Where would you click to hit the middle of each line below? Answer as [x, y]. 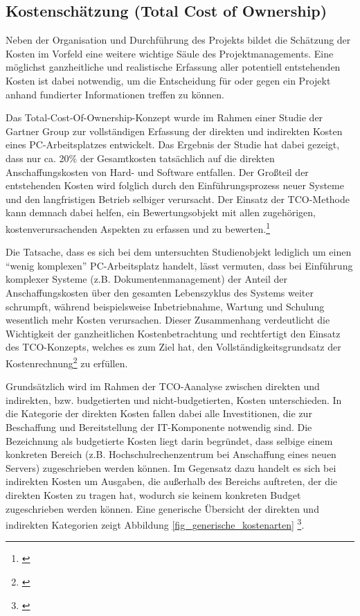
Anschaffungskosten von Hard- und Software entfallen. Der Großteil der [157, 171]
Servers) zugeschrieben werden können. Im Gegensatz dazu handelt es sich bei [171, 467]
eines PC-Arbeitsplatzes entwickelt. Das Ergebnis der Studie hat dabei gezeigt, [173, 144]
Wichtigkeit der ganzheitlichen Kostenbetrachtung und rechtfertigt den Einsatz [173, 333]
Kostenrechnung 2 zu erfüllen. [67, 362]
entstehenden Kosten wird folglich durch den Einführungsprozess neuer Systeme [175, 185]
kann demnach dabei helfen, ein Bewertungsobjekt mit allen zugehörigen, [161, 212]
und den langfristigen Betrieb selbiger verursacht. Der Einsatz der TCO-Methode [178, 199]
